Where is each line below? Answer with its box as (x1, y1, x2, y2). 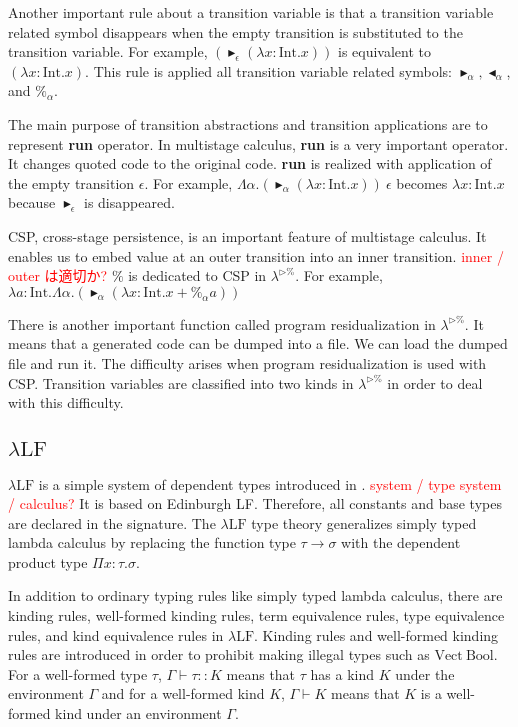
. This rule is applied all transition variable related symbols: (85, 60, 453, 81)
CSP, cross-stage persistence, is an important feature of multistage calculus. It (8, 225, 487, 246)
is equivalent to (337, 41, 432, 62)
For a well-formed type (8, 663, 148, 684)
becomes (396, 172, 448, 193)
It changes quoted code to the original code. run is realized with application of (8, 153, 492, 174)
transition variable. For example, (8, 41, 208, 62)
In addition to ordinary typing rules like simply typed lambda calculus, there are (8, 585, 503, 606)
